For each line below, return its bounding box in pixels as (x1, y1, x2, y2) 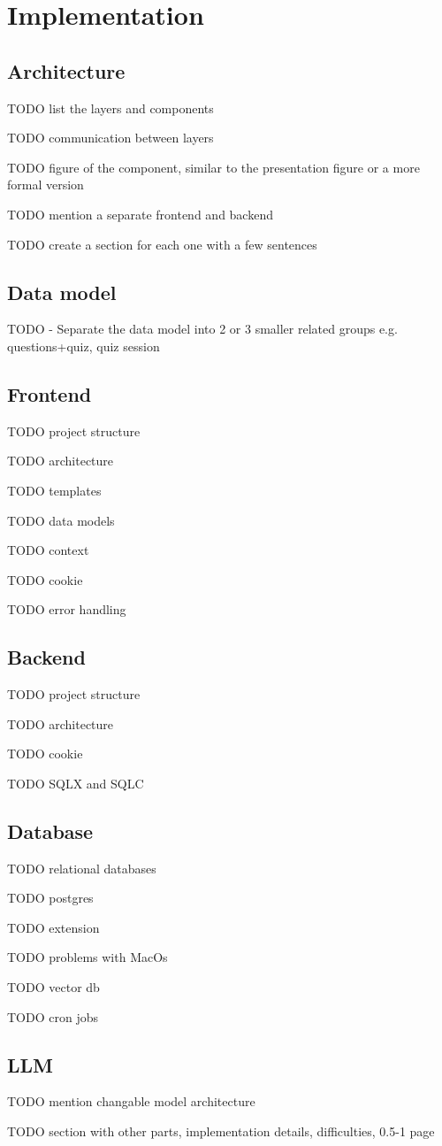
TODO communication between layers (7, 128, 214, 147)
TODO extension (7, 918, 100, 936)
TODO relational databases (7, 858, 156, 877)
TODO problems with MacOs (7, 948, 168, 966)
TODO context (7, 541, 89, 559)
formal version (7, 175, 84, 194)
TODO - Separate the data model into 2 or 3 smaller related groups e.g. (7, 319, 398, 338)
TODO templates (7, 481, 102, 499)
